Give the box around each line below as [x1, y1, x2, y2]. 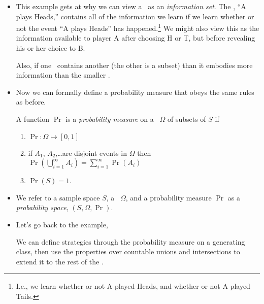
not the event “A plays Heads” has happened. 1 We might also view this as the [16, 21, 259, 33]
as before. [16, 96, 46, 107]
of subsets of [167, 114, 206, 124]
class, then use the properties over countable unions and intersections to [16, 246, 240, 257]
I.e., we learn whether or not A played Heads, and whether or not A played [16, 281, 250, 291]
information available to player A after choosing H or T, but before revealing [16, 32, 255, 43]
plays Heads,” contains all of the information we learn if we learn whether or [16, 11, 254, 21]
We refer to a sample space [16, 192, 100, 202]
